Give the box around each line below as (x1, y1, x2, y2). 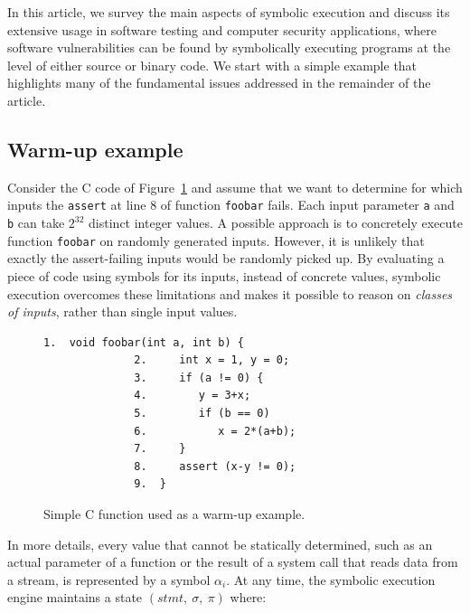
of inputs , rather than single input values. (7, 302, 238, 321)
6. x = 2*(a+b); (134, 424, 296, 438)
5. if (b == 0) (134, 407, 270, 420)
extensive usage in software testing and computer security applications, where (7, 20, 437, 39)
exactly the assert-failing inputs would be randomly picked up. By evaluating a (7, 249, 445, 268)
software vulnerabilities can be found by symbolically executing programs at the (7, 38, 451, 57)
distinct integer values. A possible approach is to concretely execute (89, 213, 463, 232)
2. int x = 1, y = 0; (134, 354, 290, 367)
